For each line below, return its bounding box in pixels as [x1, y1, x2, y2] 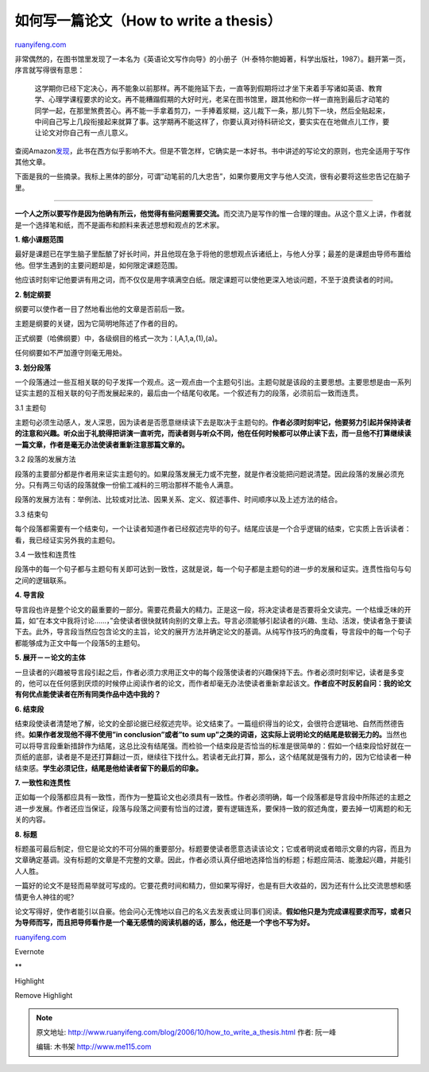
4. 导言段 [14, 590, 44, 600]
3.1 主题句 [14, 402, 47, 413]
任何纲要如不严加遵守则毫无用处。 [14, 348, 126, 358]
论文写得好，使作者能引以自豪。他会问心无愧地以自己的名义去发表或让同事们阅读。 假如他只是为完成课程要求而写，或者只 [14, 907, 412, 916]
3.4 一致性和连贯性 [14, 550, 77, 559]
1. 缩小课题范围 [14, 235, 64, 244]
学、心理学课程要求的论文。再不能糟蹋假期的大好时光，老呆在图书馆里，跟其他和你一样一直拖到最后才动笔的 [34, 95, 389, 104]
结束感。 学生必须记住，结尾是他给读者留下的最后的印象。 [14, 763, 203, 773]
